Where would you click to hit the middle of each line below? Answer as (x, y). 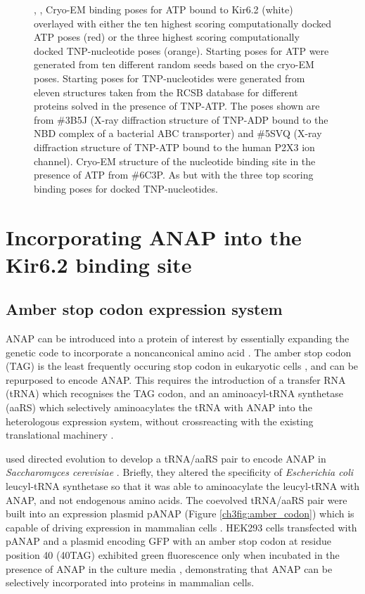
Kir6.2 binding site (99, 264)
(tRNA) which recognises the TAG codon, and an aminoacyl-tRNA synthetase (174, 393)
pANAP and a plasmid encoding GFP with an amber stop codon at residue (169, 541)
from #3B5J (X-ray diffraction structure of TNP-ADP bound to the (181, 119)
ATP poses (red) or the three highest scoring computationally (167, 37)
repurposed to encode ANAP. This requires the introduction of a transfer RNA (176, 379)
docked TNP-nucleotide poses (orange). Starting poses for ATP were (181, 50)
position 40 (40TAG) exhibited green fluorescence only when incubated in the (173, 554)
